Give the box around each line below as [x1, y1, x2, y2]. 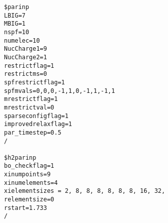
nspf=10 [4, 28, 29, 36]
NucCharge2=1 [4, 53, 47, 61]
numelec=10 [4, 37, 40, 44]
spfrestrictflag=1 [4, 78, 65, 86]
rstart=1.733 [4, 204, 47, 211]
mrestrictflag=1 [4, 95, 58, 103]
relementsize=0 [4, 196, 54, 203]
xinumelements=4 [4, 179, 58, 186]
